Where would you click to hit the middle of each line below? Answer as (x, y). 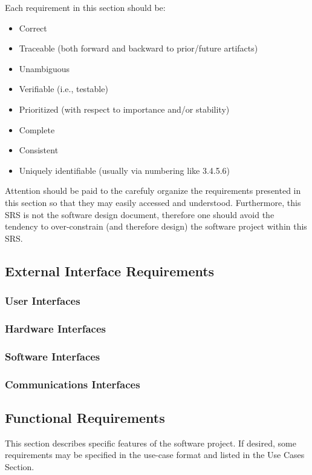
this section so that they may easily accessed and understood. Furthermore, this (153, 202)
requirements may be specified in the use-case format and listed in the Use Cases (155, 455)
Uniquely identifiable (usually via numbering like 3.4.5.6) (125, 170)
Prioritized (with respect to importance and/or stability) (124, 109)
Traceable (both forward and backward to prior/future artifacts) (138, 48)
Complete (37, 129)
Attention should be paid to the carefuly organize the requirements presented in (153, 191)
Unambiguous (44, 68)
